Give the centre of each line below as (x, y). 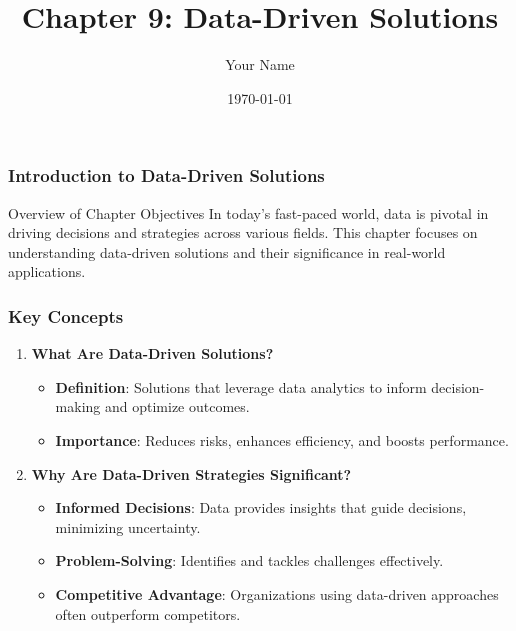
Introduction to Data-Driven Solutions (166, 175)
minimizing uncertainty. (128, 526)
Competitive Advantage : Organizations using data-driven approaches (277, 593)
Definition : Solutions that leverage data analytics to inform (241, 386)
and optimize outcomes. (177, 406)
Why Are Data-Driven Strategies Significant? (191, 473)
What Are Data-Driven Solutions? (152, 353)
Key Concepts (66, 315)
